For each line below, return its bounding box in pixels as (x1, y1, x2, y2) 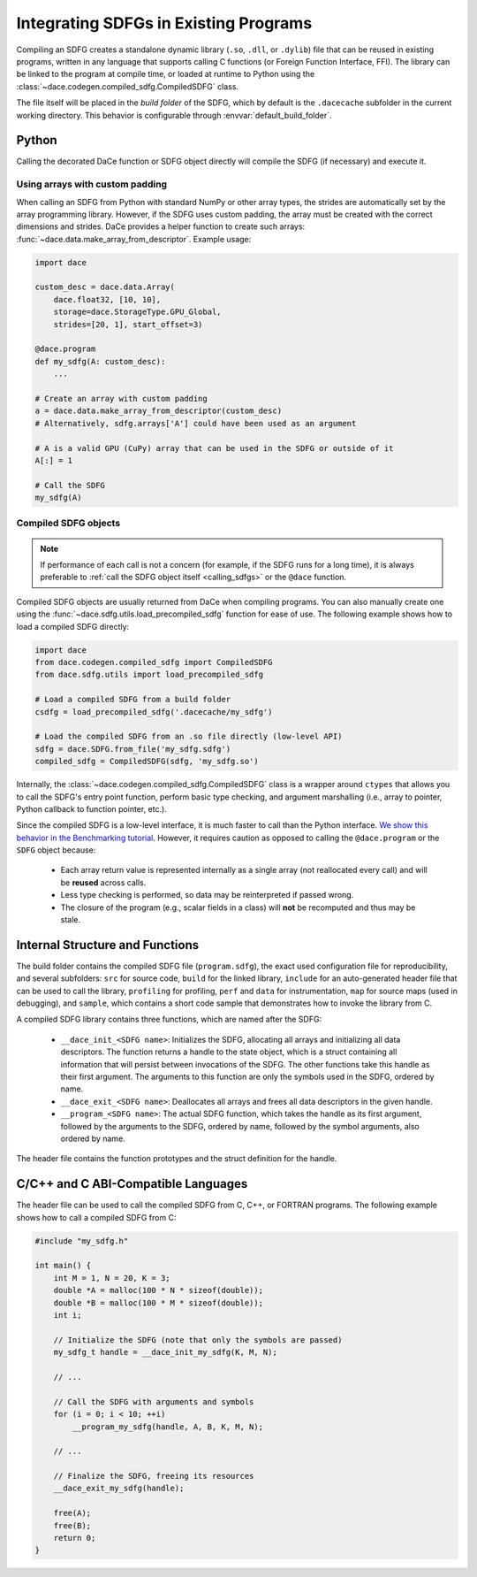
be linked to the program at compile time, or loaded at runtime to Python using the (16, 69, 315, 80)
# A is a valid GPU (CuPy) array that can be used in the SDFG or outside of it (34, 443, 394, 453)
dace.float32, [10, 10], (53, 295, 162, 304)
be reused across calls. (60, 877, 147, 888)
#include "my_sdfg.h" (34, 1236, 129, 1246)
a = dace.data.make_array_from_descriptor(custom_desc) (34, 406, 283, 416)
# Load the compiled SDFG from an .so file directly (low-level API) (34, 731, 343, 742)
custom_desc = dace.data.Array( (34, 282, 176, 292)
